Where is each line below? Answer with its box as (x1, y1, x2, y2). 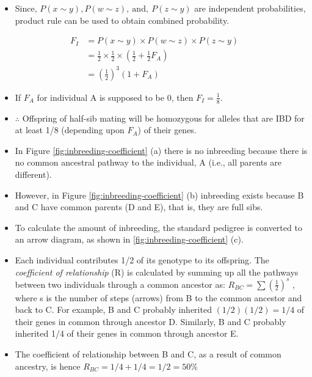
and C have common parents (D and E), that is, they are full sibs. (15, 200, 263, 213)
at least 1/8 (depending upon (15, 123, 125, 136)
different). (15, 167, 52, 180)
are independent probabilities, (194, 2, 306, 14)
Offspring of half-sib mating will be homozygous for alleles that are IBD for (22, 111, 305, 124)
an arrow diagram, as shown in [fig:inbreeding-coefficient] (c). (15, 233, 244, 246)
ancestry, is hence (15, 359, 81, 372)
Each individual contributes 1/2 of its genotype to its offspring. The (15, 253, 269, 266)
